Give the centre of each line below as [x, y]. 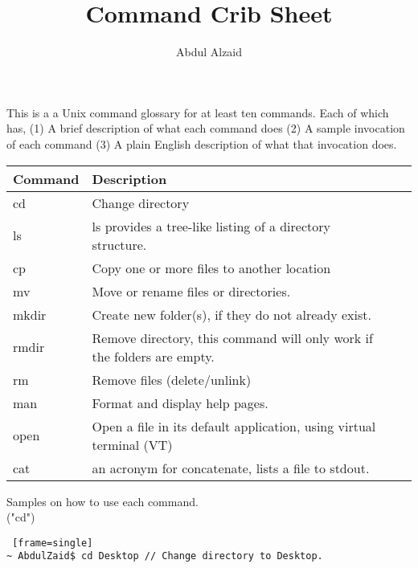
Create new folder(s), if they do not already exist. [232, 314]
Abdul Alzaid [209, 52]
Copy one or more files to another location [211, 268]
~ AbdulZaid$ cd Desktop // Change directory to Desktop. [165, 556]
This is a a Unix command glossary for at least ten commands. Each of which [198, 112]
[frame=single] [53, 543]
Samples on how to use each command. [102, 501]
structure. [119, 244]
